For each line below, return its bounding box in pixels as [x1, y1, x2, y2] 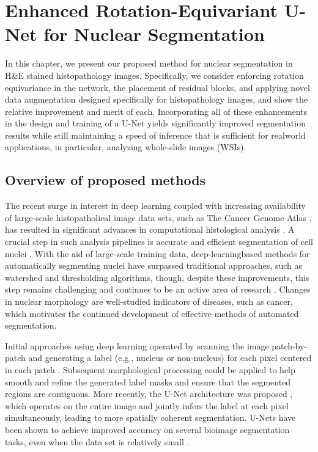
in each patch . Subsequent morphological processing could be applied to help [5, 363, 295, 376]
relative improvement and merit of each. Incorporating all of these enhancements [5, 104, 308, 117]
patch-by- [272, 339, 308, 352]
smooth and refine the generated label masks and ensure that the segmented [5, 375, 291, 388]
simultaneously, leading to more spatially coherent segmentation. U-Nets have [5, 411, 296, 424]
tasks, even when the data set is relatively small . [5, 435, 190, 448]
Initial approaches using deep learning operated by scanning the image [5, 339, 269, 352]
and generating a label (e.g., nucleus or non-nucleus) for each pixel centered [28, 351, 312, 364]
